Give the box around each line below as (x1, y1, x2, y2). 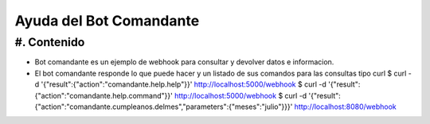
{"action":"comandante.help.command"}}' (34, 91, 173, 100)
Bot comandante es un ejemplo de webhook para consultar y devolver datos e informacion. (34, 57, 334, 67)
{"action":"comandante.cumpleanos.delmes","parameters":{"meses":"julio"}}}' (34, 102, 293, 111)
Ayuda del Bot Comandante (14, 12, 200, 29)
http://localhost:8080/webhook (294, 102, 397, 111)
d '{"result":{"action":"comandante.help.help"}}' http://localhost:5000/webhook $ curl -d (34, 79, 326, 89)
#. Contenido (14, 35, 85, 49)
